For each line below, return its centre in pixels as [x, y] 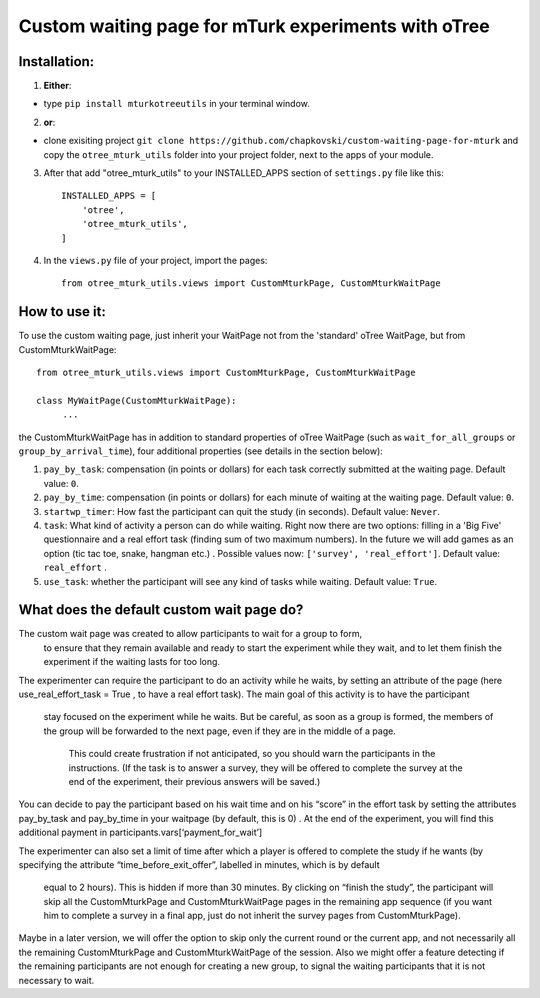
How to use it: [62, 311]
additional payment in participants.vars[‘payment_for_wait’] [140, 832]
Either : [57, 86]
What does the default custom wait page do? [161, 610]
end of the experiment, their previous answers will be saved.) [194, 781]
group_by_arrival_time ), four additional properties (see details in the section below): [201, 451]
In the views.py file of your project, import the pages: [155, 260]
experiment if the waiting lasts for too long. [131, 662]
